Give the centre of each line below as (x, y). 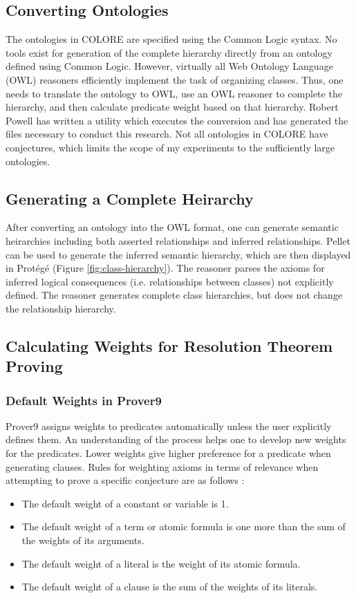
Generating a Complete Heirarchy (130, 198)
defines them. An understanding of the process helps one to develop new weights (176, 439)
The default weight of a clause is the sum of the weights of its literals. (170, 587)
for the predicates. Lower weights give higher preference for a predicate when (168, 453)
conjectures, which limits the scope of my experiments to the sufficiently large (170, 147)
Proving (34, 366)
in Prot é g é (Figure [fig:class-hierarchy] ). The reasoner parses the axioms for (165, 268)
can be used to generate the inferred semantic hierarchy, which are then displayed (178, 254)
